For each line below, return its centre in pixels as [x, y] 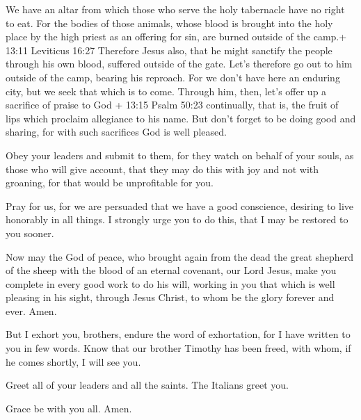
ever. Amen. [31, 310]
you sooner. [30, 233]
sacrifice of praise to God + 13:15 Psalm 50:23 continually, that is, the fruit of [172, 105]
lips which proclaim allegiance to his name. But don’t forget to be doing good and [181, 118]
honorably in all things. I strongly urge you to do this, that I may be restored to [177, 219]
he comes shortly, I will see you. [73, 361]
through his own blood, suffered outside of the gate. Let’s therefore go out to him [179, 64]
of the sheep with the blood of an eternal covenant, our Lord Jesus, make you [171, 270]
